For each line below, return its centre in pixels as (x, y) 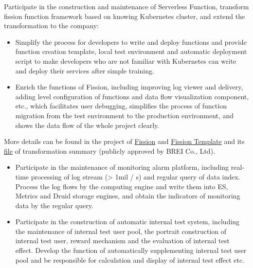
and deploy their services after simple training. (85, 70)
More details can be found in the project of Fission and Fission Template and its (124, 141)
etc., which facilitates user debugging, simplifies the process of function (121, 106)
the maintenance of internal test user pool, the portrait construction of (121, 231)
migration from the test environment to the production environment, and (125, 115)
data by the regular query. (54, 205)
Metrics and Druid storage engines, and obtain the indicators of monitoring (128, 196)
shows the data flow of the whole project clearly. (87, 125)
